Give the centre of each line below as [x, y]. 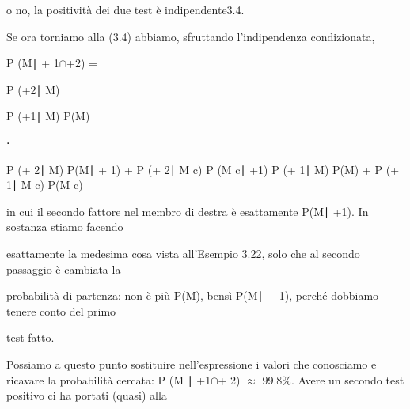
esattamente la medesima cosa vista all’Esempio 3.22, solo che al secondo [183, 253]
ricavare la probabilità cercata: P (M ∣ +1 [109, 379]
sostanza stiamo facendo [65, 227]
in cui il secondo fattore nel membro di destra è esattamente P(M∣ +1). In [188, 211]
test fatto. [30, 337]
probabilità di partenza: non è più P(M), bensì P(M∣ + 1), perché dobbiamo [193, 295]
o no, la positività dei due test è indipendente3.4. [125, 9]
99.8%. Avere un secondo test [333, 379]
